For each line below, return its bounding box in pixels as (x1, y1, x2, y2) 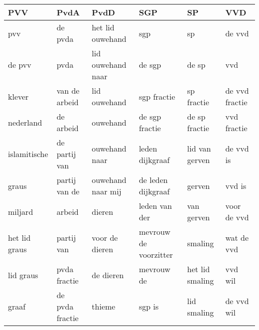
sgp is (138, 301, 159, 312)
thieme (92, 301, 116, 312)
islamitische (8, 148, 48, 160)
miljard (8, 205, 33, 217)
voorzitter (138, 249, 173, 260)
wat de (225, 231, 249, 243)
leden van (138, 200, 172, 211)
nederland (8, 116, 42, 128)
